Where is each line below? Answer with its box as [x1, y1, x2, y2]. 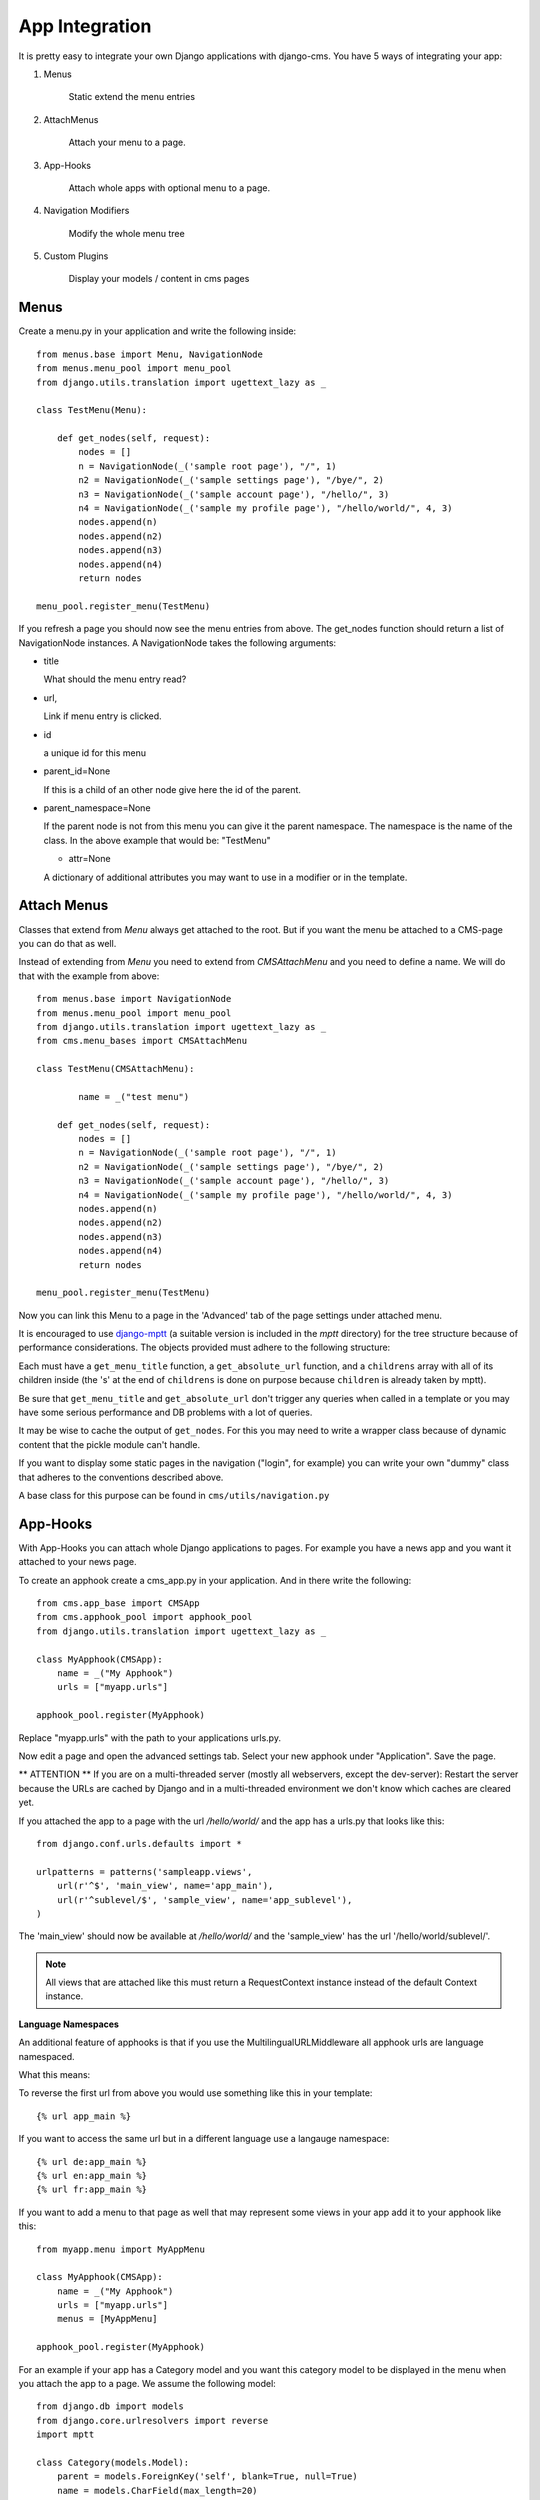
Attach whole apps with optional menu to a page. [68, 181, 270, 194]
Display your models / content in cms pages [68, 273, 250, 285]
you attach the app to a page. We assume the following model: [18, 2378, 277, 2390]
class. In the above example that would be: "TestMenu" [43, 834, 272, 846]
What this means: [18, 2069, 91, 2081]
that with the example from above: [18, 970, 160, 982]
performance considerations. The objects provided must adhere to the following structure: [18, 1341, 391, 1354]
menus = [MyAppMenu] [56, 2313, 158, 2325]
